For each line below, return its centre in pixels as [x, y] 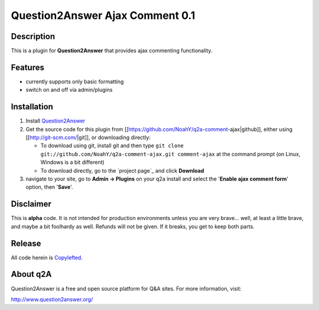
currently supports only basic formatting [75, 81]
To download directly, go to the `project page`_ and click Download [122, 170]
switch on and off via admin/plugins [69, 90]
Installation [32, 107]
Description [33, 36]
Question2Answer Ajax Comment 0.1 [103, 15]
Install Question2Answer [56, 121]
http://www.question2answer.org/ [52, 299]
